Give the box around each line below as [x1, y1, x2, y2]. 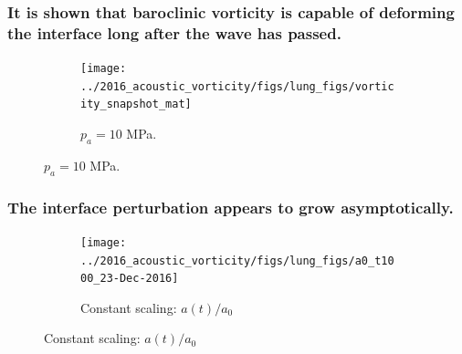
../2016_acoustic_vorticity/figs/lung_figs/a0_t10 [80, 254, 394, 267]
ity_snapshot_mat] [80, 98, 192, 111]
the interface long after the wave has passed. [7, 21, 341, 44]
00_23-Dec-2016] [80, 272, 179, 286]
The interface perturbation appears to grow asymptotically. [7, 195, 454, 218]
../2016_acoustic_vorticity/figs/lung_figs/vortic [80, 79, 394, 93]
